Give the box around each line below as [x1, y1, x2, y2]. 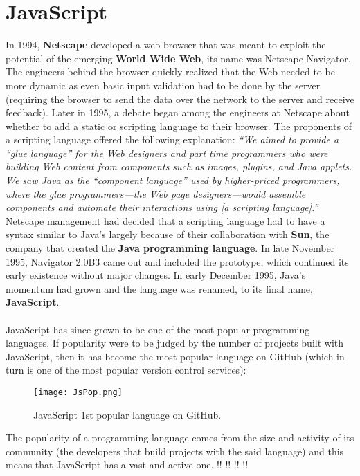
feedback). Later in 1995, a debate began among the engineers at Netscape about [6, 105, 350, 120]
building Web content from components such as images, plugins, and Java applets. [6, 159, 352, 174]
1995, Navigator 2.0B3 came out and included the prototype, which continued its [6, 254, 349, 268]
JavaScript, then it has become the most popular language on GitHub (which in [6, 349, 345, 363]
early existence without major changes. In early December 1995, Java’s [6, 268, 306, 282]
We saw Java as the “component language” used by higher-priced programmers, [6, 173, 340, 187]
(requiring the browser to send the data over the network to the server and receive [6, 91, 354, 106]
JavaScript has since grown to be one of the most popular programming [6, 322, 310, 336]
